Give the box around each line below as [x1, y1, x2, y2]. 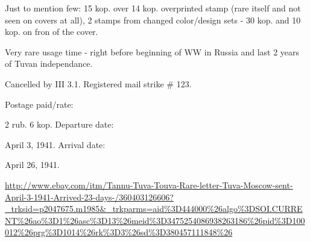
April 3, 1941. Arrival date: [5, 138, 106, 150]
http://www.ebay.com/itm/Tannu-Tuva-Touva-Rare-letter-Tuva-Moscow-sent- [5, 178, 293, 191]
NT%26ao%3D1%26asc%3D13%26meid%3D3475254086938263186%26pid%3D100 [5, 214, 305, 226]
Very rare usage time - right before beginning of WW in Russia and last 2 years [5, 45, 300, 58]
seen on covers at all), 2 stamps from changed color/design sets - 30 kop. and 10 [5, 13, 301, 26]
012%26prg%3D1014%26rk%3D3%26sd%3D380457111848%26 [5, 226, 233, 238]
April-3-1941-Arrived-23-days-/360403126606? [5, 190, 174, 203]
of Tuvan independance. [5, 57, 93, 70]
